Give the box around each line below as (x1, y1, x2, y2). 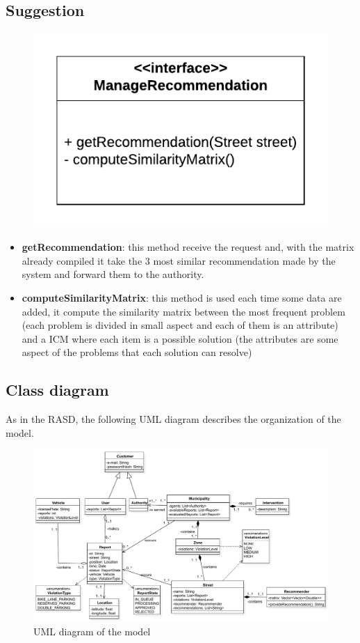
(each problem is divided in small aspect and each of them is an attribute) (22, 318, 338, 332)
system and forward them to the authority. (22, 267, 204, 281)
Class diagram (6, 379, 109, 401)
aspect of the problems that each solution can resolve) (22, 345, 252, 359)
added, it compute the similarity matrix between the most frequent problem (22, 304, 345, 318)
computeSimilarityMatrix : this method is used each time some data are (22, 290, 342, 304)
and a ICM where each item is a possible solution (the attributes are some (22, 331, 338, 346)
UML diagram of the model (33, 624, 151, 639)
